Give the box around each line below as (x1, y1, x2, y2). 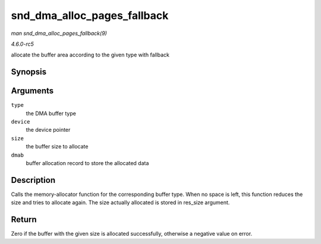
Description (11, 175, 56, 185)
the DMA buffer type (26, 110, 77, 117)
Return (11, 214, 37, 225)
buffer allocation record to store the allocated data (26, 159, 149, 166)
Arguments (11, 86, 54, 96)
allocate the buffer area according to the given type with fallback (11, 51, 169, 59)
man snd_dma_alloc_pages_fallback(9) (11, 30, 107, 37)
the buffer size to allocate (26, 143, 89, 150)
